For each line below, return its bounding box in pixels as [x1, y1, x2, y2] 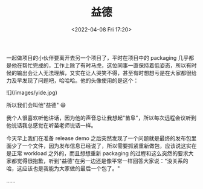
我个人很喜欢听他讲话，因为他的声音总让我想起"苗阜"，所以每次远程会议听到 [6, 114, 197, 121]
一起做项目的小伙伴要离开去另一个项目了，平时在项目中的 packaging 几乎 [6, 54, 189, 61]
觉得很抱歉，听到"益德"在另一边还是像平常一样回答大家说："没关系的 [16, 157, 188, 164]
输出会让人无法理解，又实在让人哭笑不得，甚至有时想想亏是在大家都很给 [16, 69, 197, 76]
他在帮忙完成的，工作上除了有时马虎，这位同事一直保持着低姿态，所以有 [11, 62, 192, 69]
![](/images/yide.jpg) [6, 89, 57, 96]
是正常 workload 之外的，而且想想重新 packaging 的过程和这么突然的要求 [6, 149, 188, 157]
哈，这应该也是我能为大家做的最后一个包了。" [6, 164, 120, 172]
